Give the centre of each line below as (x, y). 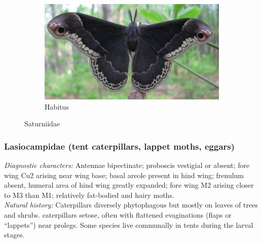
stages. (14, 235)
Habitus (57, 106)
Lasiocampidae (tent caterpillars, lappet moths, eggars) (120, 146)
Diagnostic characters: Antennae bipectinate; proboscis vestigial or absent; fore (127, 165)
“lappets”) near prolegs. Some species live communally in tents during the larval (129, 224)
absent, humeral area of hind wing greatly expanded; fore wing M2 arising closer (129, 185)
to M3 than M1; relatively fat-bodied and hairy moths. (89, 195)
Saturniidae (42, 124)
